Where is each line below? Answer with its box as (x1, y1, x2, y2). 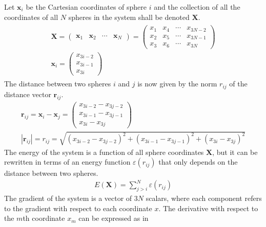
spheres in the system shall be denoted (68, 11, 190, 22)
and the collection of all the (154, 2, 240, 12)
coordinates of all (4, 11, 58, 22)
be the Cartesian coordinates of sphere (26, 2, 147, 12)
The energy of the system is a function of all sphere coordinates (4, 146, 204, 157)
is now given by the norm (137, 78, 217, 89)
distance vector (4, 88, 51, 99)
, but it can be (212, 146, 258, 157)
